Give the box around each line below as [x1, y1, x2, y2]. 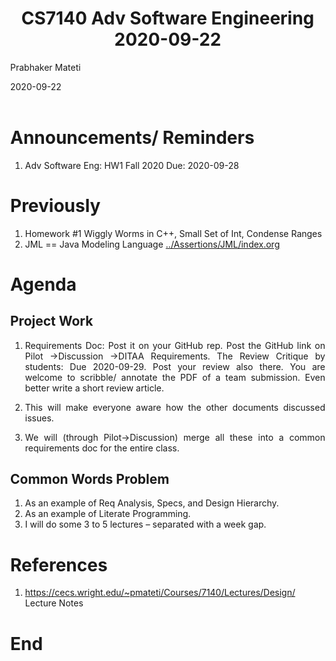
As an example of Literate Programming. [24, 508, 191, 520]
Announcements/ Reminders [10, 126, 255, 149]
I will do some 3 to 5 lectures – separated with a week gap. [24, 518, 267, 531]
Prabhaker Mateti [10, 61, 81, 73]
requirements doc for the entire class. [24, 442, 180, 454]
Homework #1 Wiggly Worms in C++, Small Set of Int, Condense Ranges [24, 227, 323, 239]
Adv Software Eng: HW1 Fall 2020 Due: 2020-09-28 [24, 159, 239, 171]
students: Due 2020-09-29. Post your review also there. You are [24, 360, 326, 372]
